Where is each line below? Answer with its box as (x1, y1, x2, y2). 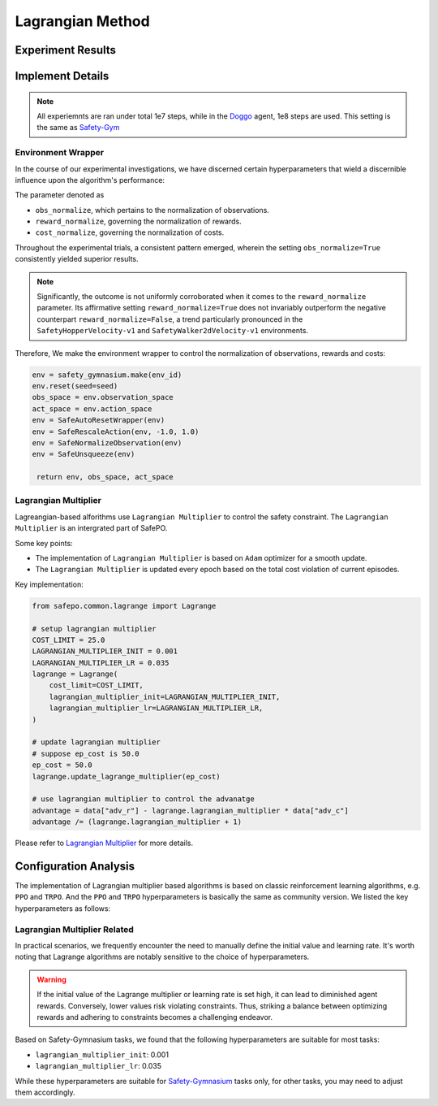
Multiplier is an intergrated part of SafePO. (15, 523, 168, 533)
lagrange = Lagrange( (32, 670, 118, 679)
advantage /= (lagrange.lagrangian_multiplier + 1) (32, 818, 243, 826)
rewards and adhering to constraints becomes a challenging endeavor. (36, 1012, 273, 1021)
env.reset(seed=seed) (32, 381, 118, 390)
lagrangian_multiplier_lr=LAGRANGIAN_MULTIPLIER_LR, (49, 704, 264, 713)
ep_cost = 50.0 (32, 761, 92, 770)
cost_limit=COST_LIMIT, (49, 681, 144, 690)
